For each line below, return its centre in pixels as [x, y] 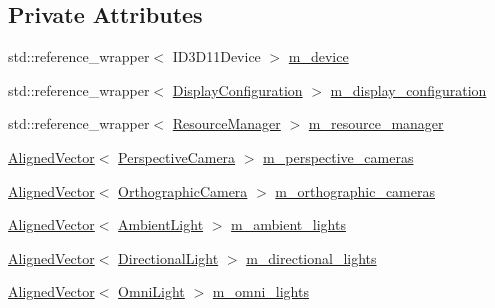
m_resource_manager [376, 123]
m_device [318, 56]
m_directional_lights [311, 257]
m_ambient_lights [288, 224]
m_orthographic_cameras [355, 190]
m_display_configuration [408, 89]
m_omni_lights [260, 291]
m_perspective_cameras [338, 156]
